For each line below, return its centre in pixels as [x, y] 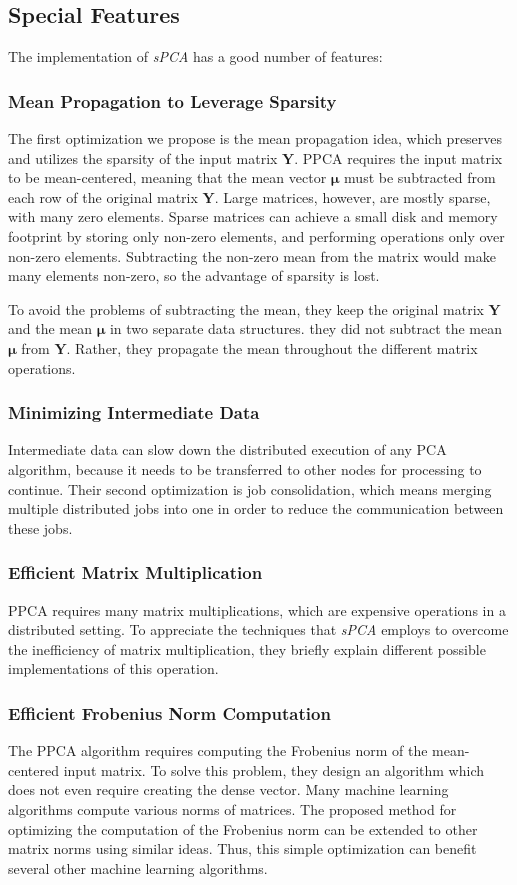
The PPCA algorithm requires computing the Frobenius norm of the [218, 750]
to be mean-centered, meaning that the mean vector [167, 177]
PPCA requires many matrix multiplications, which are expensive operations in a [257, 609]
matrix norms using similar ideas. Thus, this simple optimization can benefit [242, 848]
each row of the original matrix [103, 196]
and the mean [50, 328]
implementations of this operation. [113, 668]
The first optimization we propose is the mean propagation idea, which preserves [255, 138]
